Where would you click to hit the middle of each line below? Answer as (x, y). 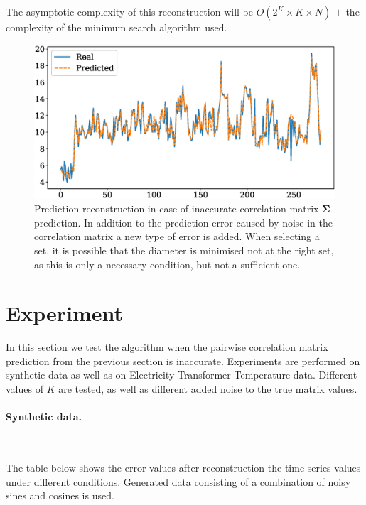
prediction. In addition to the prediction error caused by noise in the (183, 222)
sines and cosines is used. (60, 495)
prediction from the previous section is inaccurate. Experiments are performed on (183, 360)
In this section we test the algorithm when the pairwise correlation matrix (167, 347)
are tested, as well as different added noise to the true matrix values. (208, 389)
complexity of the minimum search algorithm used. (117, 27)
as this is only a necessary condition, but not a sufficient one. (167, 264)
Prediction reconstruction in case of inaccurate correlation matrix (177, 208)
